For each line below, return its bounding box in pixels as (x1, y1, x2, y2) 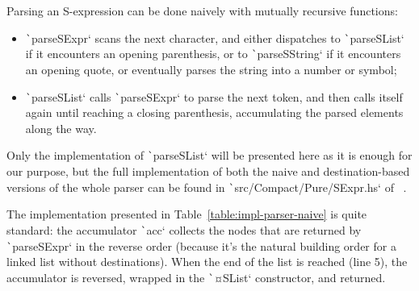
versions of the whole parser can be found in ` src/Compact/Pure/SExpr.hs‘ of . (6, 178, 407, 195)
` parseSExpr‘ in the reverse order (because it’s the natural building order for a (6, 237, 396, 254)
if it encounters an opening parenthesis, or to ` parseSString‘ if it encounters (25, 45, 401, 62)
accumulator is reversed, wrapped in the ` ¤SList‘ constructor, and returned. (6, 268, 386, 285)
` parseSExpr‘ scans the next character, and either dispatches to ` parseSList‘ (25, 29, 404, 46)
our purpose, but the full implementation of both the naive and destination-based (6, 163, 410, 179)
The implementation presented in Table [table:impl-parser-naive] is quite (6, 206, 367, 222)
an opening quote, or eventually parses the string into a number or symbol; (25, 60, 397, 77)
